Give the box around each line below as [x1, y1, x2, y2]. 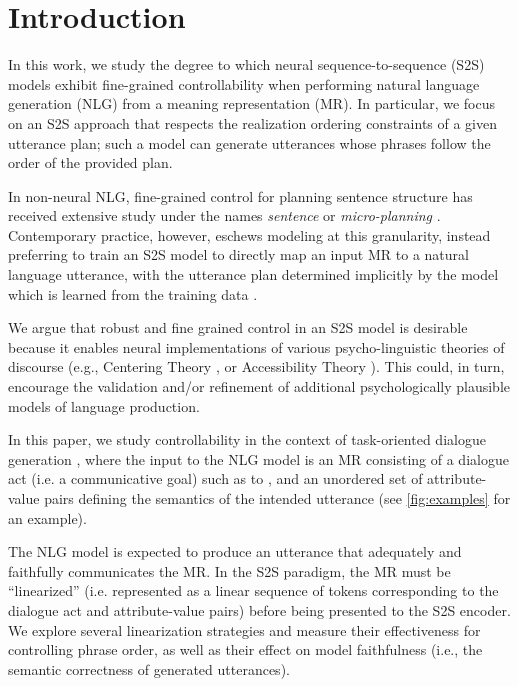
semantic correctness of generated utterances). [8, 658, 290, 679]
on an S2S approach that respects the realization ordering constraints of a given [8, 112, 498, 133]
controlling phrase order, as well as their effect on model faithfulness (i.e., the [8, 639, 483, 660]
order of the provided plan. [8, 152, 173, 173]
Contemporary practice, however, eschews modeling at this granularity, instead [8, 224, 491, 245]
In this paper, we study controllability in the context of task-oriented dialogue [8, 429, 486, 450]
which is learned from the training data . [8, 283, 258, 304]
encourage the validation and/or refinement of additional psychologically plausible [8, 376, 510, 397]
